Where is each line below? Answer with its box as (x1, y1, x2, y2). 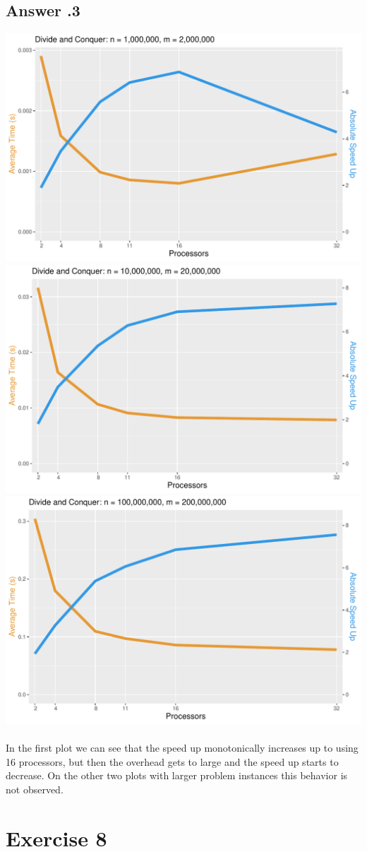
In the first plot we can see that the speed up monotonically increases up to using (6, 740, 359, 755)
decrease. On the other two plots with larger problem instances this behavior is (6, 768, 348, 783)
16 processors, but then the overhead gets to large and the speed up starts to (6, 754, 339, 769)
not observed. (6, 781, 64, 796)
